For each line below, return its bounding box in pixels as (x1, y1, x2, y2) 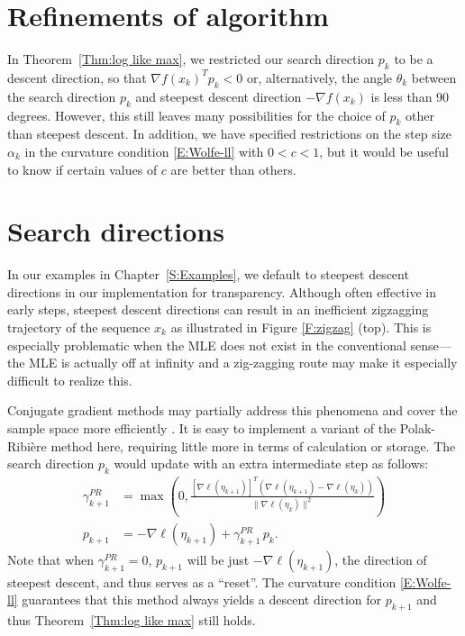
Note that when (7, 550, 95, 568)
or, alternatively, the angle (246, 68, 393, 86)
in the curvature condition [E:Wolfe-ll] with (24, 141, 264, 160)
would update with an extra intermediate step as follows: (114, 454, 429, 473)
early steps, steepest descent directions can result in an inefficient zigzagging (7, 300, 429, 319)
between (411, 68, 457, 86)
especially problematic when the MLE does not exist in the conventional (7, 335, 406, 354)
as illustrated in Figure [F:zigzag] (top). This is (170, 318, 432, 336)
